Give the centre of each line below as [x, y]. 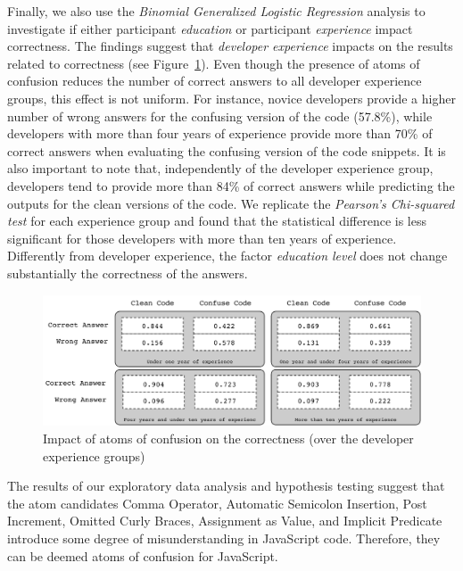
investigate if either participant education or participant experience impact [210, 28]
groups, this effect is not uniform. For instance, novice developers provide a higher [231, 98]
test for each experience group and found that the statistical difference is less [217, 221]
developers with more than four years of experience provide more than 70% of [220, 133]
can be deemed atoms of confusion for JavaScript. [143, 555]
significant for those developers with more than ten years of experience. [202, 238]
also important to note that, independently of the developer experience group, [220, 168]
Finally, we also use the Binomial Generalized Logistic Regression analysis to [216, 11]
